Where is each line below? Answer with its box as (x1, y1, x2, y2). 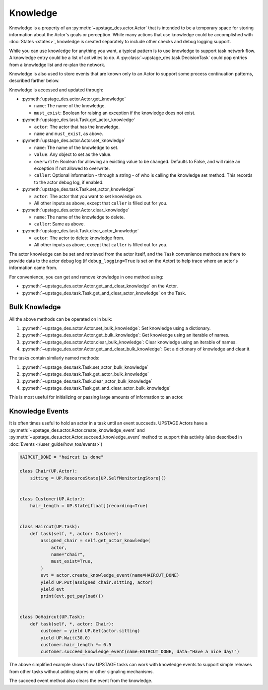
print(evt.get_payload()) (40, 593, 104, 599)
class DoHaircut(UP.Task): (19, 614, 85, 620)
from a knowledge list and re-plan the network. (9, 62, 105, 68)
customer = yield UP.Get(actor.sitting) (40, 628, 140, 634)
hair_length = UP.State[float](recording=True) (30, 503, 148, 509)
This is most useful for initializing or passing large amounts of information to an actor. (9, 394, 184, 400)
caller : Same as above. (34, 221, 85, 227)
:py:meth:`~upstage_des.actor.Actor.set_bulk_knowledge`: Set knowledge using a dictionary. (21, 325, 211, 331)
